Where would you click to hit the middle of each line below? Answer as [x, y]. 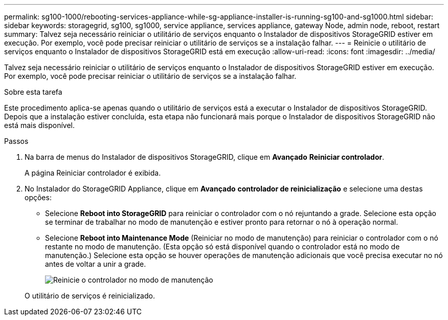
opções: [38, 197]
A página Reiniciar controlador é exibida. [93, 173]
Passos [16, 141]
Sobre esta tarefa [33, 92]
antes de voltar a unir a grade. [96, 264]
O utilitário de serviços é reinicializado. [90, 296]
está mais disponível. [40, 125]
